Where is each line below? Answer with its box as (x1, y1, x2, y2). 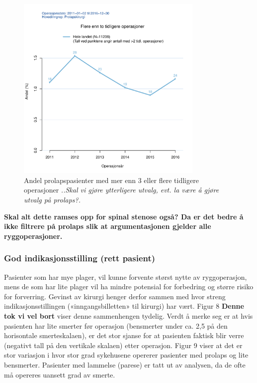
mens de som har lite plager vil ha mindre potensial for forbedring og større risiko (4, 281, 254, 292)
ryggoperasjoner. (4, 230, 63, 241)
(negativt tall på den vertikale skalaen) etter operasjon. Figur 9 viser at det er (4, 340, 243, 350)
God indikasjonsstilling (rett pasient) (4, 252, 156, 264)
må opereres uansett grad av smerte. (4, 369, 115, 380)
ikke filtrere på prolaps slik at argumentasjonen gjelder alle (4, 221, 211, 231)
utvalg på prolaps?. (24, 194, 81, 204)
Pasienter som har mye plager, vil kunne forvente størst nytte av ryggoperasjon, (4, 271, 247, 282)
